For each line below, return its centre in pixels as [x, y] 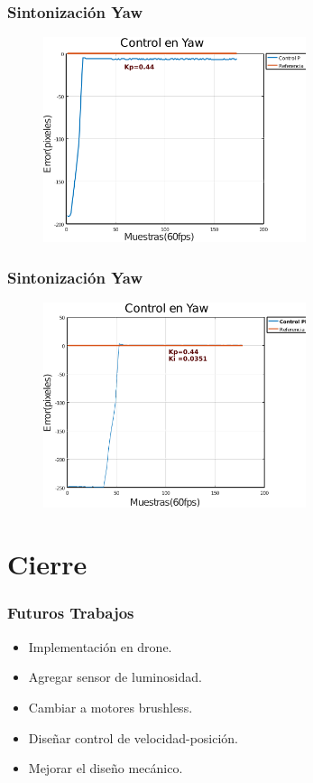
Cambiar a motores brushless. [110, 707]
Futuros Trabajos [71, 613]
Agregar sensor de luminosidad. [115, 677]
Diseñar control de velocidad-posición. [133, 737]
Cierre [47, 564]
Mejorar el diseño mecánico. [106, 768]
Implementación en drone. [100, 646]
